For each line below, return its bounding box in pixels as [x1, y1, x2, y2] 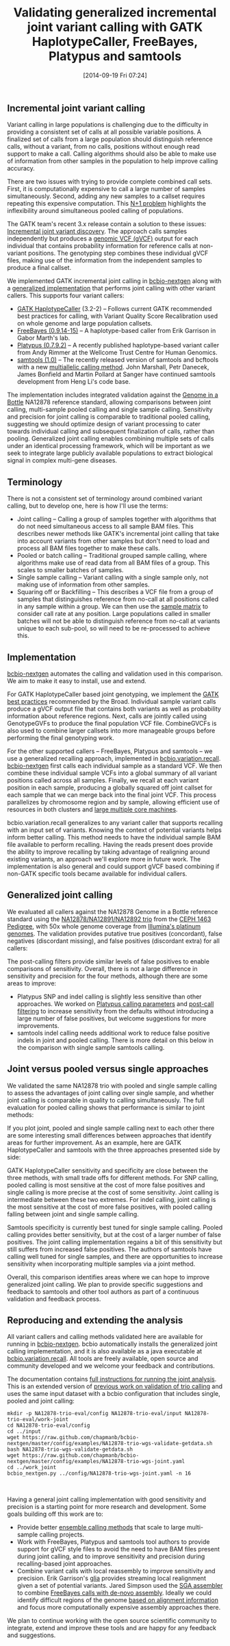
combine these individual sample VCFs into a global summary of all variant [7, 769, 218, 777]
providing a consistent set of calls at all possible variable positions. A [7, 128, 202, 136]
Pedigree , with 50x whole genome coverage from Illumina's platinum [7, 922, 201, 930]
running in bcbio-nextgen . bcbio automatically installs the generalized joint [7, 1340, 218, 1348]
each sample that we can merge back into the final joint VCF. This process [7, 790, 217, 799]
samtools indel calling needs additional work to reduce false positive [16, 1029, 210, 1037]
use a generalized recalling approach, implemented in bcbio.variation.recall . [7, 754, 221, 762]
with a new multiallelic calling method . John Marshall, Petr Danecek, [16, 363, 209, 371]
